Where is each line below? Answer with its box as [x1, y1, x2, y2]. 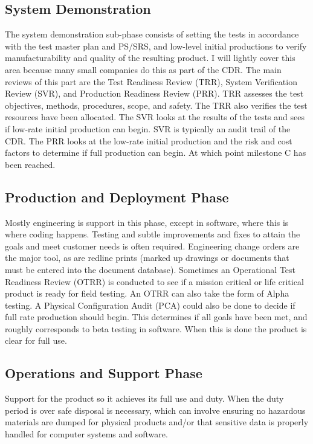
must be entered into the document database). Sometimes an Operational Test [5, 263, 296, 275]
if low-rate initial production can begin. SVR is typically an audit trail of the [5, 122, 291, 135]
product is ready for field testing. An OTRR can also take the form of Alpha [5, 287, 289, 300]
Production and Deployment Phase [5, 187, 229, 206]
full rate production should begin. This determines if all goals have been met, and [5, 310, 308, 323]
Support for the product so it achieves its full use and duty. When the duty [5, 392, 284, 405]
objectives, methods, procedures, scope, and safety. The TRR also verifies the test [5, 98, 308, 111]
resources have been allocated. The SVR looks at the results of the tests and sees [5, 111, 305, 123]
